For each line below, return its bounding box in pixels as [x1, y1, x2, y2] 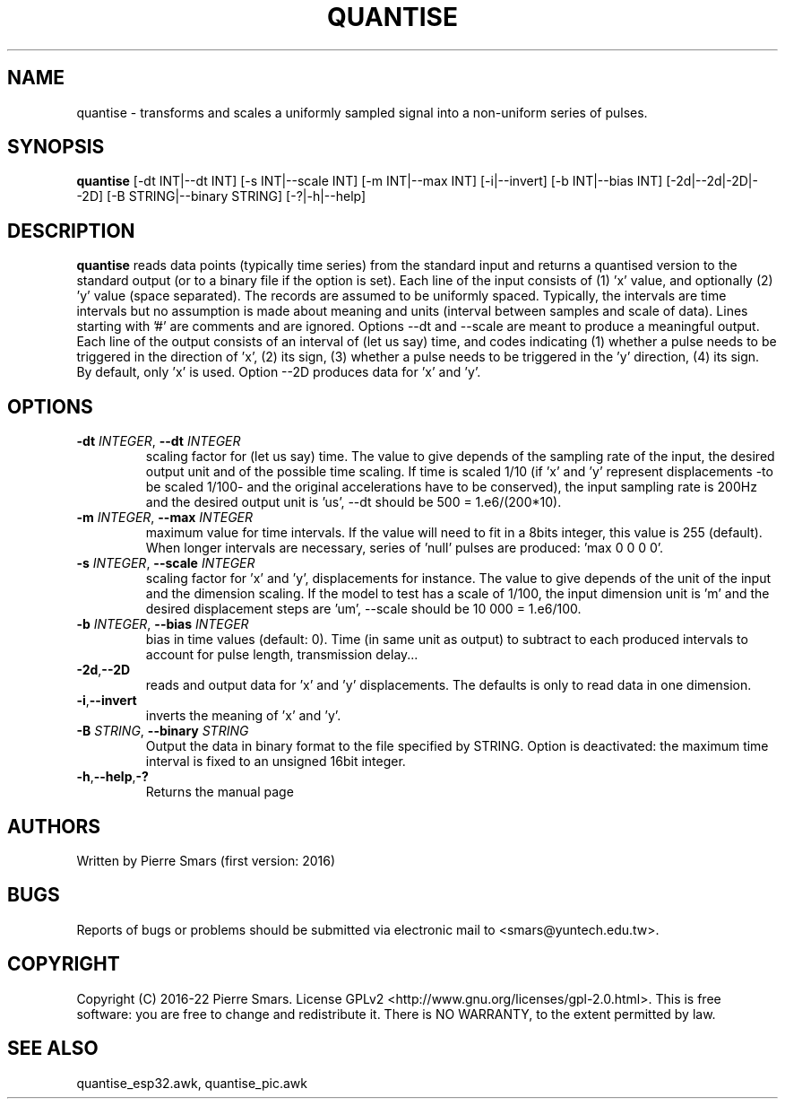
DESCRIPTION [7, 219, 135, 242]
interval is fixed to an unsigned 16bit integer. [145, 753, 406, 770]
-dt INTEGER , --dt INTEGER [76, 433, 241, 449]
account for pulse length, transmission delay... [145, 647, 418, 663]
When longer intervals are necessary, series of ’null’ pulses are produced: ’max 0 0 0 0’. [145, 540, 664, 556]
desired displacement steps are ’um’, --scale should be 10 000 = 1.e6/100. [145, 601, 582, 617]
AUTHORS [7, 814, 101, 838]
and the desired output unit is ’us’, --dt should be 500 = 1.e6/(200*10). [145, 494, 562, 510]
